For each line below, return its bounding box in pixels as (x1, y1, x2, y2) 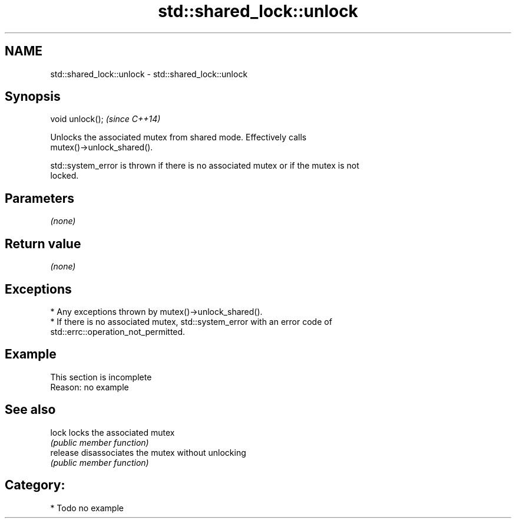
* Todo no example (50, 502, 124, 513)
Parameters (5, 190, 74, 206)
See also (5, 402, 56, 417)
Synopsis (5, 89, 61, 104)
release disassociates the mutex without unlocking (50, 447, 246, 458)
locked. (50, 170, 79, 181)
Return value (5, 236, 81, 251)
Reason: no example (50, 381, 129, 392)
